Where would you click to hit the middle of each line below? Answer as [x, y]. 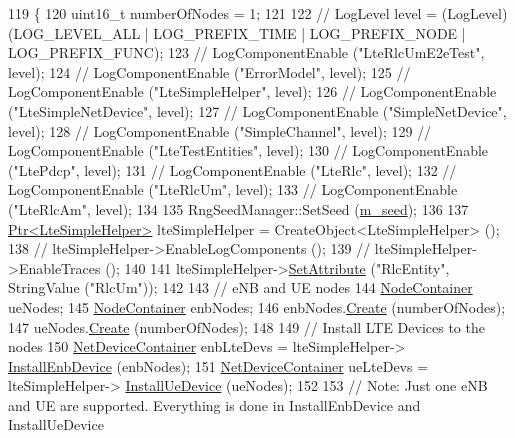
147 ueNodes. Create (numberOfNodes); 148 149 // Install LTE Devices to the [246, 326]
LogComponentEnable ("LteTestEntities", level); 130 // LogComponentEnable [248, 150]
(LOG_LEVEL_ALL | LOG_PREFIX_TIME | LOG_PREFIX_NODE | [237, 32]
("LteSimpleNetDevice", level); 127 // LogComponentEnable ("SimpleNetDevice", [257, 110]
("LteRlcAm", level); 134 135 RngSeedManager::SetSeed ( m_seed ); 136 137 [238, 208]
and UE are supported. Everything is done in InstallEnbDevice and [214, 404]
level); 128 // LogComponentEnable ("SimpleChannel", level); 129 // [220, 130]
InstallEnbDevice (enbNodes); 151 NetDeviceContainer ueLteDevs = [218, 365]
